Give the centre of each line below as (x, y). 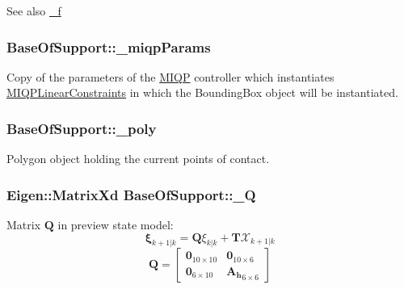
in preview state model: (116, 225)
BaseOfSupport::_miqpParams (109, 46)
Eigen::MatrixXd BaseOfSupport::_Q (131, 194)
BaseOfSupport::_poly (82, 128)
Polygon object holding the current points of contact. (138, 159)
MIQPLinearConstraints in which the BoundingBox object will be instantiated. (202, 92)
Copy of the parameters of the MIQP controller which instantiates (170, 76)
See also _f (34, 10)
